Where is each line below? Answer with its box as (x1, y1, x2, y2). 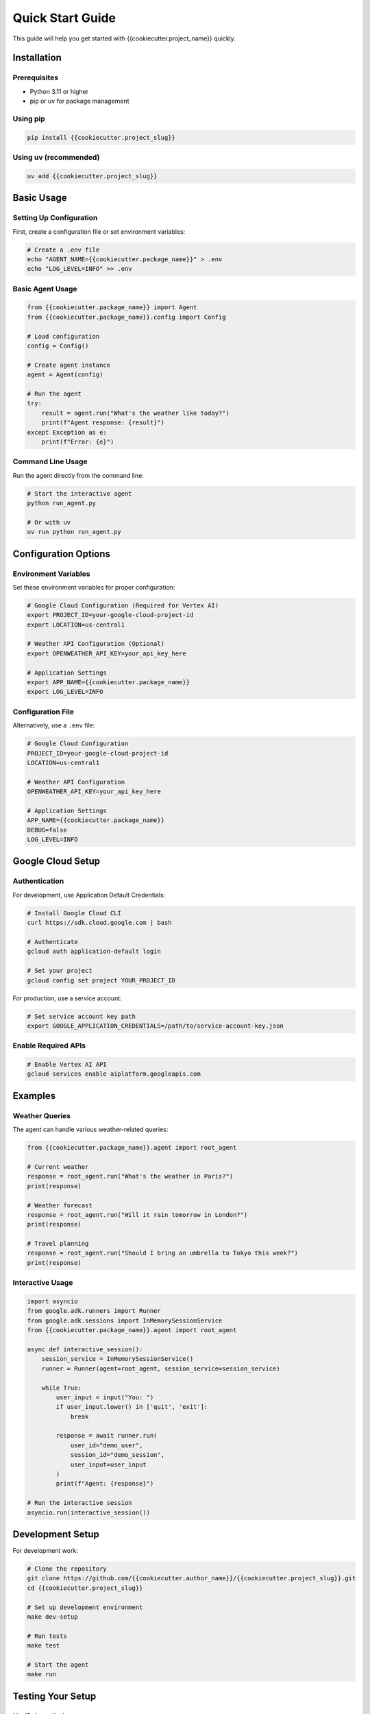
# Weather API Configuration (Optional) (27, 640, 164, 648)
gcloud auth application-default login (27, 947, 161, 956)
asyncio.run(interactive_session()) (27, 1508, 151, 1517)
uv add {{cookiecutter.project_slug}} (27, 172, 158, 180)
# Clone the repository (27, 1565, 108, 1573)
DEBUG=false (27, 826, 68, 834)
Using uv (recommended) (12, 153, 100, 162)
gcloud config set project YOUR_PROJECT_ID (27, 976, 176, 984)
